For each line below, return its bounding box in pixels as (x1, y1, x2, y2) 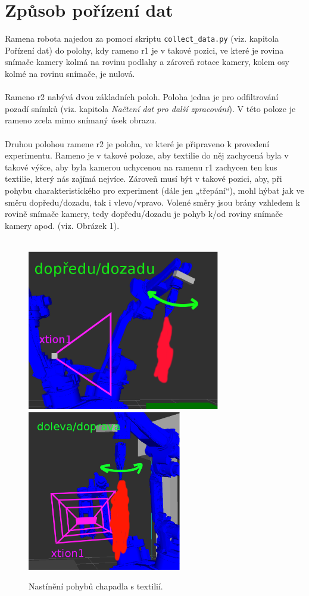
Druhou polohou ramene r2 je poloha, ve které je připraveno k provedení (5, 137, 270, 150)
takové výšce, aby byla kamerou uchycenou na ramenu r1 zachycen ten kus (5, 160, 277, 173)
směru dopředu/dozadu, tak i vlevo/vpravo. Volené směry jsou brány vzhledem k (5, 195, 300, 208)
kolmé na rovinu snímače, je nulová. (5, 67, 135, 79)
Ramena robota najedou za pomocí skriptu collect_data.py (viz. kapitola (5, 32, 279, 45)
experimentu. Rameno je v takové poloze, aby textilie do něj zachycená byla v (5, 149, 289, 162)
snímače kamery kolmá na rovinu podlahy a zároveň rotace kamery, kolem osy (5, 55, 289, 68)
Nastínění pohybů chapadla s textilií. (29, 580, 163, 592)
